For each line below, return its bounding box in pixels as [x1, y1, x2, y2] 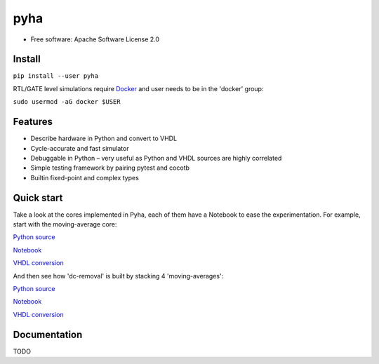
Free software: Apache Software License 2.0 [30, 35, 160, 43]
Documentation [13, 328, 83, 340]
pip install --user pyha [13, 72, 98, 80]
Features [13, 116, 53, 128]
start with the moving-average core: [13, 220, 117, 228]
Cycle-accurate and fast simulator [30, 144, 129, 152]
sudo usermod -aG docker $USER [13, 98, 121, 106]
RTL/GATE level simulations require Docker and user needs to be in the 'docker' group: [13, 84, 264, 93]
